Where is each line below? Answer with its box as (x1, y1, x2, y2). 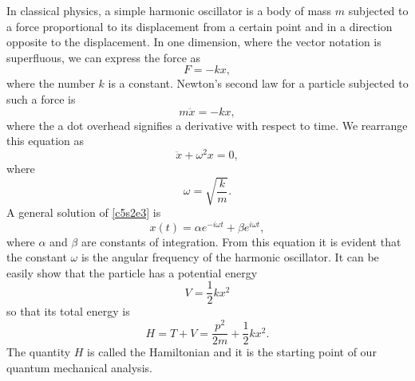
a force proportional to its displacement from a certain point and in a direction (6, 18, 393, 34)
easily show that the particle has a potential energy (6, 264, 258, 281)
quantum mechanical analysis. (6, 359, 152, 375)
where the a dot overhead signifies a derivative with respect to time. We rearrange (6, 116, 408, 133)
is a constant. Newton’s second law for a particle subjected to (108, 75, 409, 92)
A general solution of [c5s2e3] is (6, 203, 161, 220)
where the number (6, 75, 95, 92)
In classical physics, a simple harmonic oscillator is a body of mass (6, 2, 332, 18)
